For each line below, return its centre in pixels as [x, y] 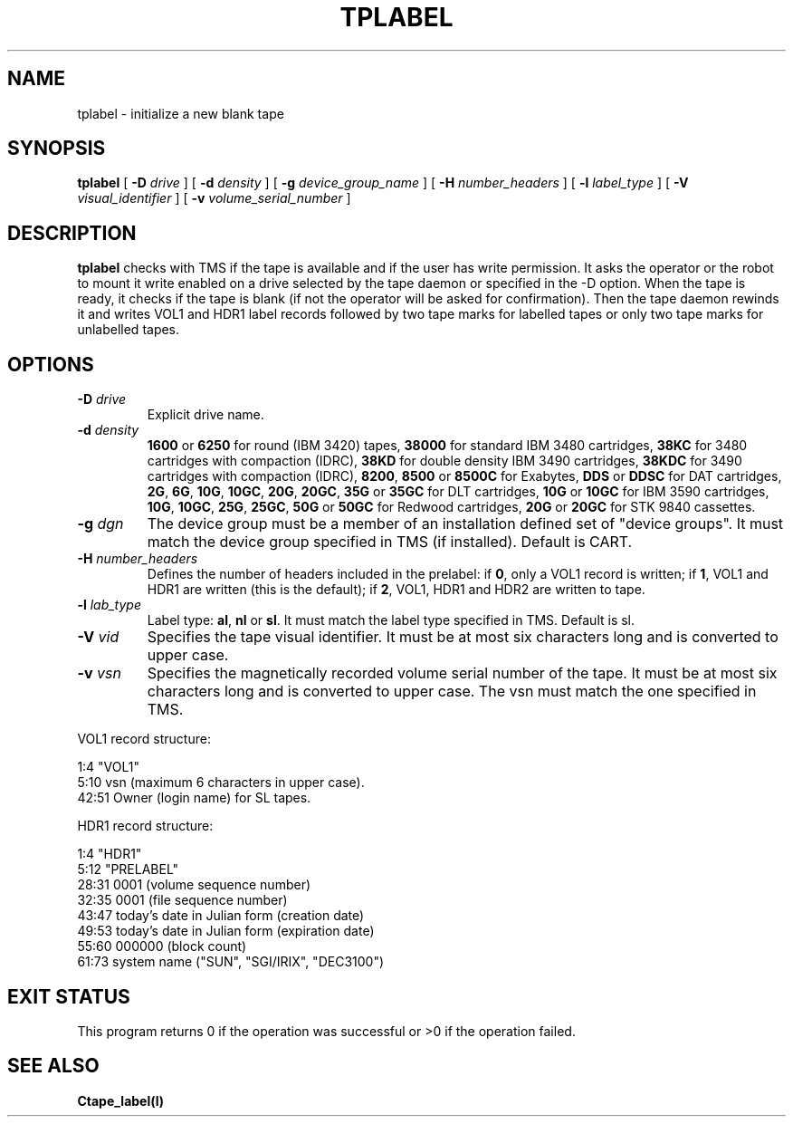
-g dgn [100, 524]
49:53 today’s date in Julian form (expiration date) [226, 931]
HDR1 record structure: [145, 826]
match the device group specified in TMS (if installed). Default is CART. [390, 542]
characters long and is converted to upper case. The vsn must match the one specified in [452, 692]
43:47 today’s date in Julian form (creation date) [221, 916]
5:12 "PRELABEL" [128, 869]
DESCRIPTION [72, 233]
